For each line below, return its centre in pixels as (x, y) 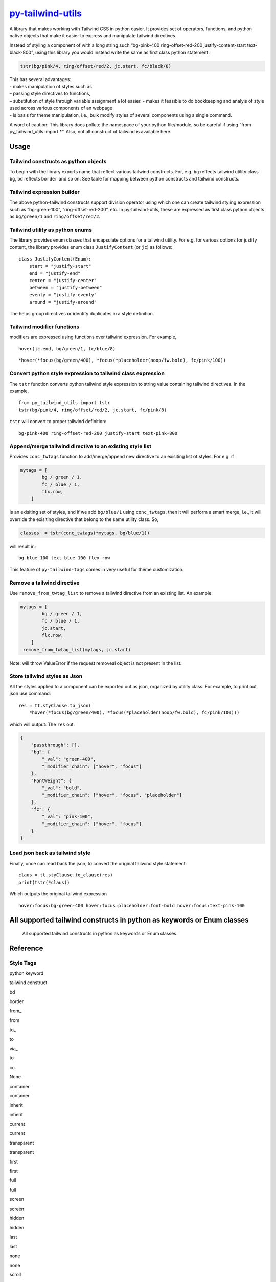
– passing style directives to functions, (50, 94)
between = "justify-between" (65, 288)
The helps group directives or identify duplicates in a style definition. (82, 313)
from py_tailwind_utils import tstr (64, 403)
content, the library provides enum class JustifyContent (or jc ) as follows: (91, 247)
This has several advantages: (40, 79)
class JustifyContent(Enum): (55, 259)
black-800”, (22, 52)
